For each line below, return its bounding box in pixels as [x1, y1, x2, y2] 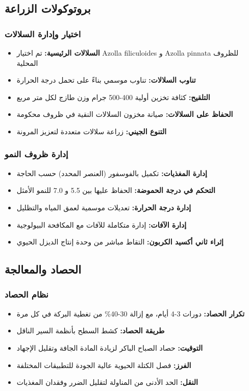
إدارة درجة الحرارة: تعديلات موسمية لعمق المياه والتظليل [16, 202, 191, 212]
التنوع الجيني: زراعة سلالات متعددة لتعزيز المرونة [16, 126, 167, 136]
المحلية [16, 57, 38, 68]
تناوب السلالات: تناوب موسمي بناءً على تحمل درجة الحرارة [16, 75, 196, 85]
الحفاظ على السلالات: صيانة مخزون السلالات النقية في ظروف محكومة [16, 109, 233, 119]
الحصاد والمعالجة [5, 261, 82, 277]
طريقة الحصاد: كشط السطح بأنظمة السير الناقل [16, 325, 165, 336]
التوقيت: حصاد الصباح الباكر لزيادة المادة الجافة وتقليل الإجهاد [16, 342, 203, 353]
